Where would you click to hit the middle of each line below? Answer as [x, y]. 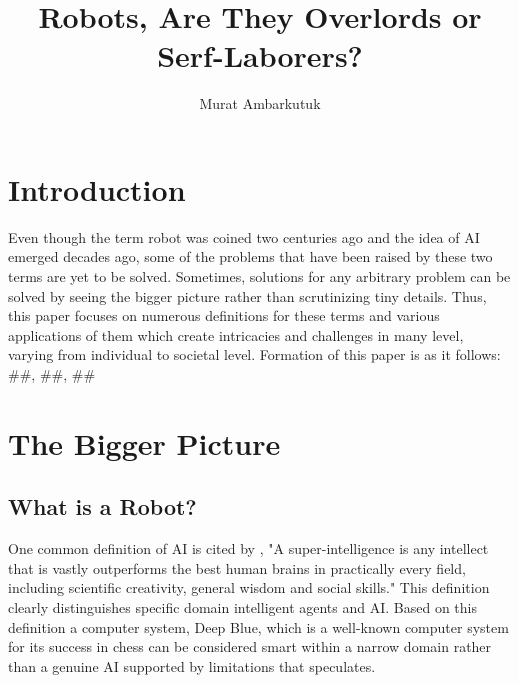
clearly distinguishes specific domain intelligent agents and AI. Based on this [242, 606]
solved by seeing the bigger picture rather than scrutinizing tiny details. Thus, [247, 295]
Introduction [97, 188]
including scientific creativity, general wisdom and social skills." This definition [249, 587]
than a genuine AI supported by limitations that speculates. [192, 665]
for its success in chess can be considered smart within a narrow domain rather [250, 646]
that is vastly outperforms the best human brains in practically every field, [237, 567]
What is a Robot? [102, 506]
